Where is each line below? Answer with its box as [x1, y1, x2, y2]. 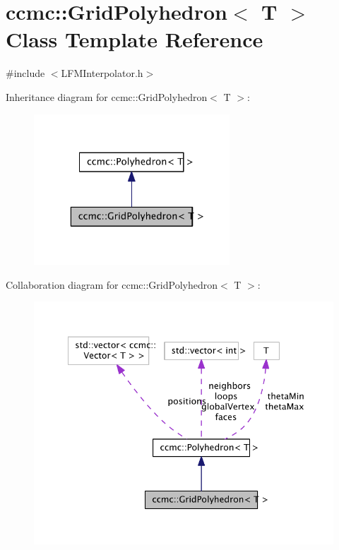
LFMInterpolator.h [61, 66, 143, 80]
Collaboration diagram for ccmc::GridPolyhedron [6, 277, 218, 292]
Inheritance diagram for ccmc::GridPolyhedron [6, 89, 208, 104]
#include [6, 66, 45, 80]
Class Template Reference [6, 25, 263, 54]
